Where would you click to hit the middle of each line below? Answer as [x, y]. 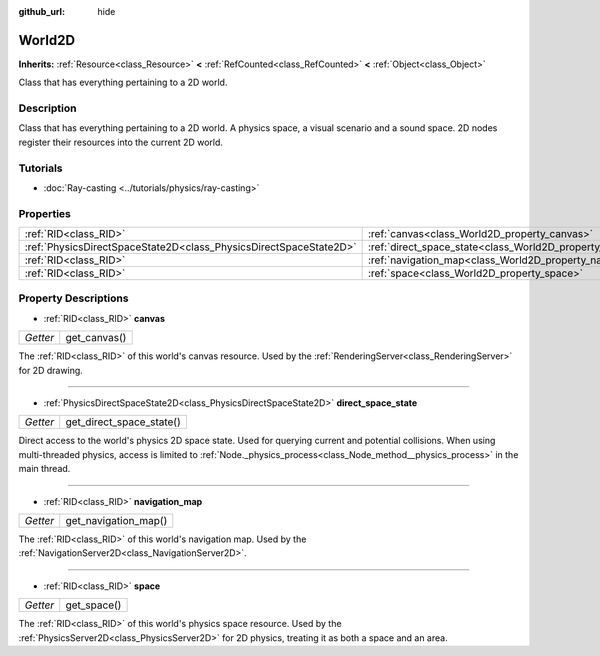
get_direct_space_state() [123, 422]
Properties [45, 213]
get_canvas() [96, 338]
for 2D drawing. [51, 370]
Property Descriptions [73, 298]
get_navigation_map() [116, 520]
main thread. [44, 469]
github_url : [41, 11]
